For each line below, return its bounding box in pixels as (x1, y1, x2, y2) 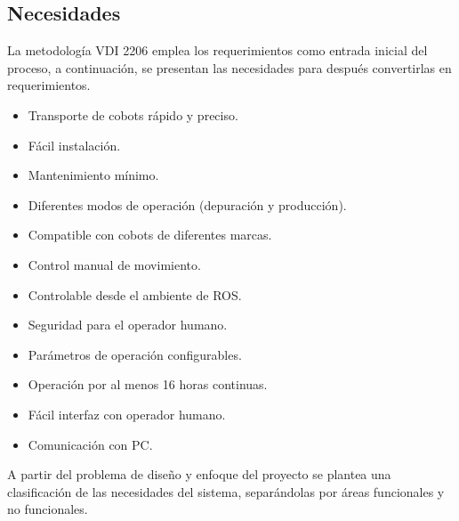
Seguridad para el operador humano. (28, 315, 228, 334)
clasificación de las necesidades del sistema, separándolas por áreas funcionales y (7, 482, 445, 501)
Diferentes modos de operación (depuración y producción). (28, 195, 347, 214)
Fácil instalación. (28, 135, 121, 154)
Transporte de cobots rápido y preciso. (28, 105, 238, 124)
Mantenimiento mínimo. (28, 166, 159, 184)
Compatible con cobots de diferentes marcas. (28, 225, 272, 244)
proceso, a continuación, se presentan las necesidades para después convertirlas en (7, 58, 452, 77)
